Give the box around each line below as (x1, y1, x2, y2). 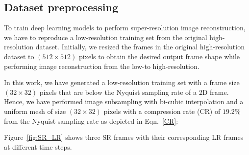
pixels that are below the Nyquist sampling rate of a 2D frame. (39, 87, 229, 97)
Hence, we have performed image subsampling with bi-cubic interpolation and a (4, 96, 244, 107)
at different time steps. (4, 141, 72, 152)
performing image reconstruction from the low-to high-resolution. (4, 61, 199, 71)
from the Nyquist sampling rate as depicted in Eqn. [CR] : (4, 115, 178, 126)
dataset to (4, 51, 34, 61)
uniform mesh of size (4, 106, 66, 116)
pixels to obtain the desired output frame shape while (78, 51, 240, 61)
